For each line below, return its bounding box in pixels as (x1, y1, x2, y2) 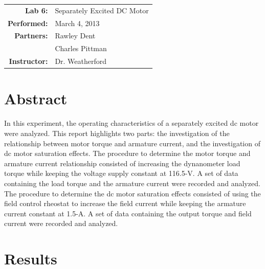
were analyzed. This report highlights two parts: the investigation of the (4, 127, 230, 138)
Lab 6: (25, 5, 48, 15)
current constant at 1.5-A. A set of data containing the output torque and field (4, 208, 252, 218)
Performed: (8, 17, 48, 28)
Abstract (4, 88, 68, 109)
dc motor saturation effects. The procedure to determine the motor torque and (4, 148, 251, 159)
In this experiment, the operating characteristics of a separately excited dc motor (4, 118, 259, 128)
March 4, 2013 (55, 17, 100, 28)
